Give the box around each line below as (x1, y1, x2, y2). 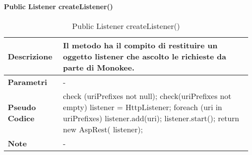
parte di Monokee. (63, 61, 135, 73)
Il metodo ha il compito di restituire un (63, 39, 218, 51)
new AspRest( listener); (63, 123, 143, 135)
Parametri (8, 76, 47, 87)
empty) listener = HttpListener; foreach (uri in (63, 101, 222, 113)
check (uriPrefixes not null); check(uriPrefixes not (63, 90, 232, 101)
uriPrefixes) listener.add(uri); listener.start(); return (63, 112, 239, 124)
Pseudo (8, 101, 36, 113)
